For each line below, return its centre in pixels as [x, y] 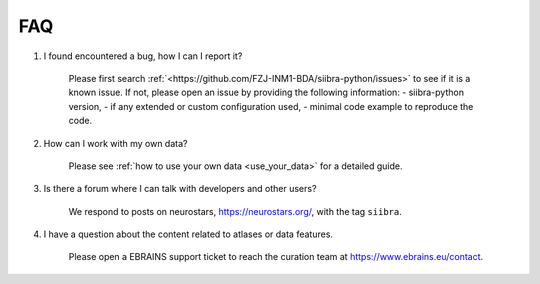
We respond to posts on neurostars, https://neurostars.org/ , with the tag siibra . [235, 211]
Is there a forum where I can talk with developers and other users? [180, 189]
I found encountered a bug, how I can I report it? [143, 56]
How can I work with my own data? [115, 143]
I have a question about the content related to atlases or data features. [188, 234]
